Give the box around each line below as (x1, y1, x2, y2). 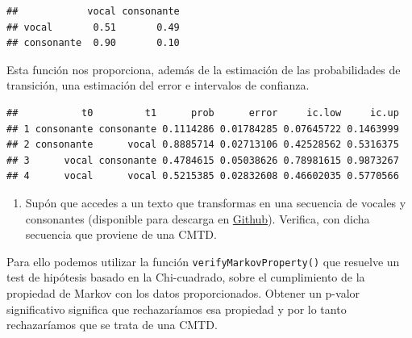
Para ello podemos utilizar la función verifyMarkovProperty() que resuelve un (6, 252, 400, 269)
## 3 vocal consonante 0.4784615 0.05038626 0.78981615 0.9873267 (6, 154, 399, 166)
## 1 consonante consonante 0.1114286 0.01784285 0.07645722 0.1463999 (6, 123, 399, 135)
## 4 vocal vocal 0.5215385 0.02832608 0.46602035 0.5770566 (6, 170, 399, 182)
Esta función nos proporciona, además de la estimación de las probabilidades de (6, 61, 401, 77)
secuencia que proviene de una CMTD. (25, 226, 217, 243)
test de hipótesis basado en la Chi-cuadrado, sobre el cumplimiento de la (6, 269, 365, 286)
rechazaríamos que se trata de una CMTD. (6, 316, 218, 333)
